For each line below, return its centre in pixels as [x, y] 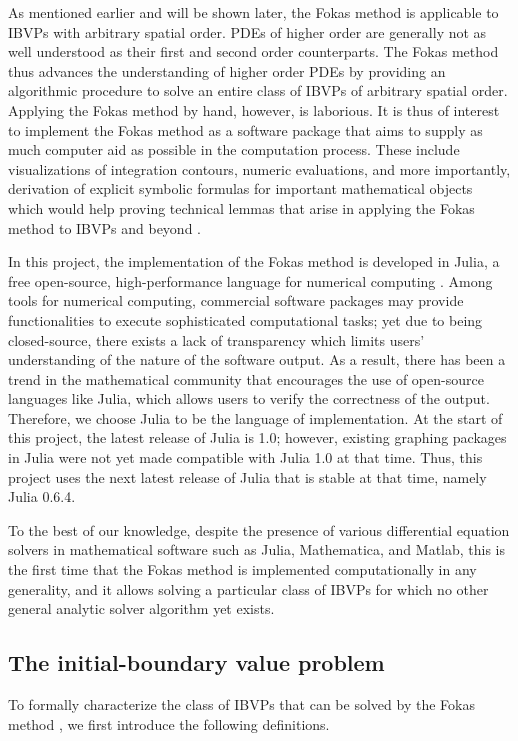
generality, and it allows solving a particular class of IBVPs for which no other [248, 588]
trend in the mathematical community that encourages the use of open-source [246, 378]
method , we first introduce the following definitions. [169, 723]
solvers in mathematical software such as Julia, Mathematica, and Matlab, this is [257, 549]
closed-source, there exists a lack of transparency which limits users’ [216, 339]
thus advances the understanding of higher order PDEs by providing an [227, 70]
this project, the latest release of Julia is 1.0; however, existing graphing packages [257, 437]
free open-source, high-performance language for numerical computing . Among [250, 280]
